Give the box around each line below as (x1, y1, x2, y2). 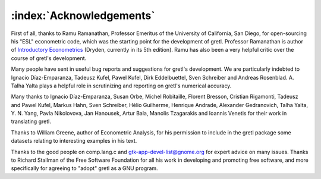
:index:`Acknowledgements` (11, 9, 155, 22)
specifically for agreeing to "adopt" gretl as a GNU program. (11, 165, 158, 172)
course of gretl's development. (11, 54, 87, 62)
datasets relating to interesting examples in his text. (11, 137, 137, 145)
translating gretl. (11, 118, 52, 125)
